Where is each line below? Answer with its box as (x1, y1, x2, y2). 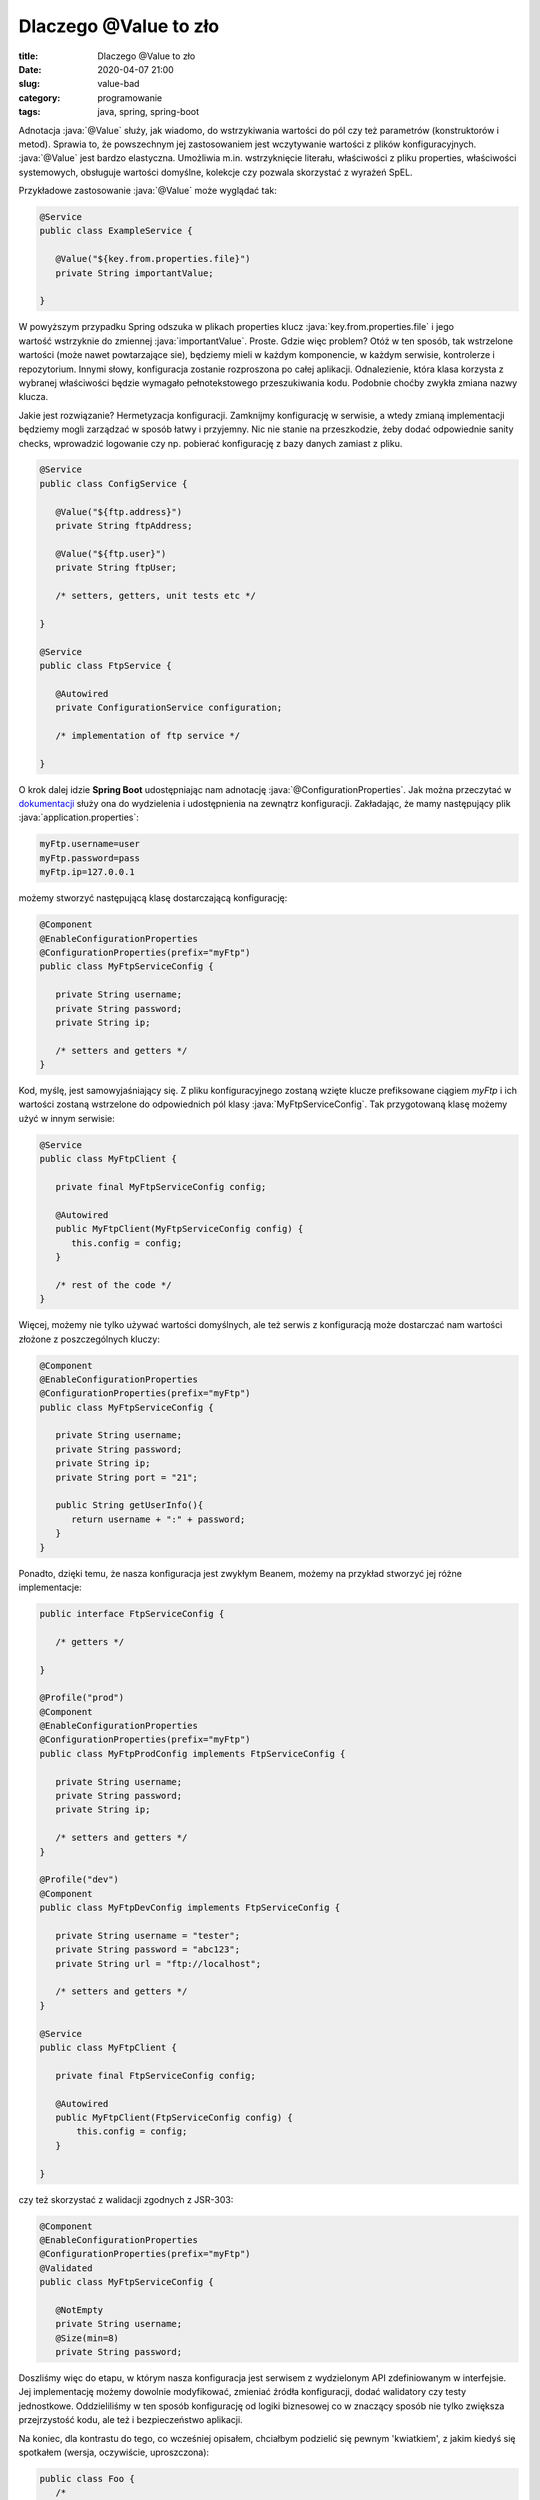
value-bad (97, 78, 140, 90)
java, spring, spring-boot (97, 106, 200, 118)
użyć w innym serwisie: (18, 1112, 115, 1124)
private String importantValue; (55, 267, 214, 279)
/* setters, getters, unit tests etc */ (55, 590, 257, 601)
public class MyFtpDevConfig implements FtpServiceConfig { (39, 1902, 341, 1914)
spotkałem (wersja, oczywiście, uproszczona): (18, 2446, 210, 2458)
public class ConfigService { (39, 478, 188, 489)
